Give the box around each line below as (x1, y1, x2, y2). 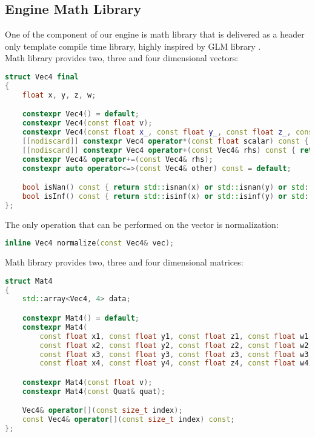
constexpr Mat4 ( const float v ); (22, 378, 153, 387)
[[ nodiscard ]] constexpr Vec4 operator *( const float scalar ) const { (22, 136, 309, 145)
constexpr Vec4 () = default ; (22, 110, 140, 119)
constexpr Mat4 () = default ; (22, 314, 140, 323)
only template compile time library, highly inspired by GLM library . (5, 39, 261, 52)
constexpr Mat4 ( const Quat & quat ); (22, 387, 165, 396)
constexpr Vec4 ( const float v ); (22, 119, 153, 128)
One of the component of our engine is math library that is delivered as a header (5, 28, 305, 41)
